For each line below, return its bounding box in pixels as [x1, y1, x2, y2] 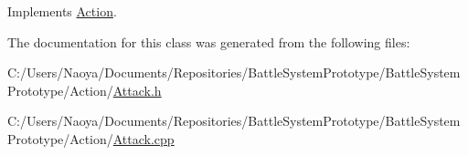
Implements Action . [7, 2, 117, 20]
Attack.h [112, 80, 162, 99]
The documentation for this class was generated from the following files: [7, 32, 410, 51]
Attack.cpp [112, 129, 175, 148]
